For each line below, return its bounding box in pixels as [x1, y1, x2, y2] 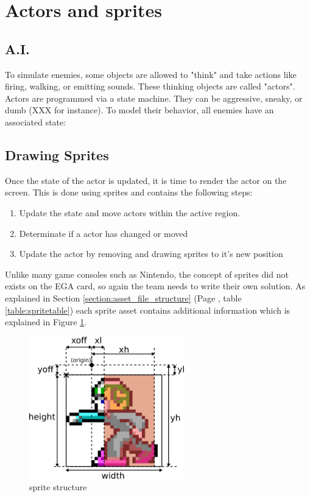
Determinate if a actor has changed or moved [19, 227, 188, 239]
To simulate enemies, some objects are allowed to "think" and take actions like [5, 68, 297, 80]
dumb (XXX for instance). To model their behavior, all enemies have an [5, 104, 274, 116]
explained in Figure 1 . [5, 315, 87, 328]
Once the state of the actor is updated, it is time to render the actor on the [5, 174, 287, 186]
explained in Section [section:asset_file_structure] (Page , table [5, 291, 242, 304]
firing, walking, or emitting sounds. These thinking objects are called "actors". [5, 80, 295, 93]
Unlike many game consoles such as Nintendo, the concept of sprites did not [5, 267, 289, 280]
